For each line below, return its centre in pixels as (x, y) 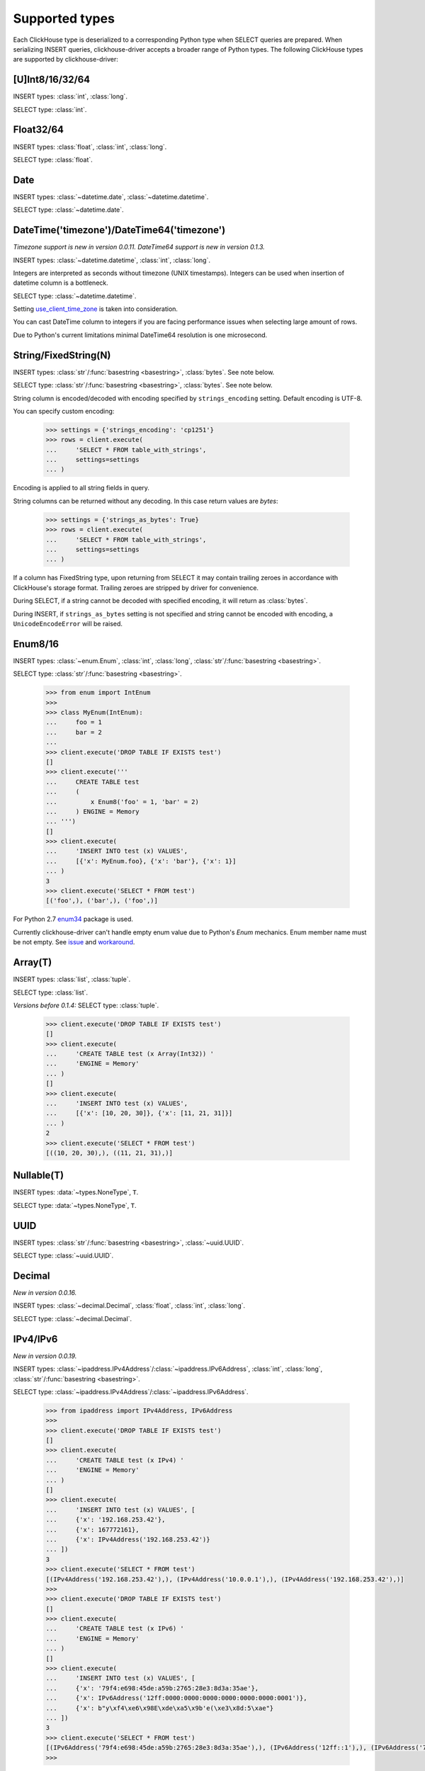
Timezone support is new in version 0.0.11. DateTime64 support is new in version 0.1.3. (139, 247)
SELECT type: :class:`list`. (51, 992)
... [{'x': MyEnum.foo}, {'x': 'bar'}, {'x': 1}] (141, 861)
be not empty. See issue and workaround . (74, 942)
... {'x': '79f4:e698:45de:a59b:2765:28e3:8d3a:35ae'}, (152, 1688)
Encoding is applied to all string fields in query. (81, 488)
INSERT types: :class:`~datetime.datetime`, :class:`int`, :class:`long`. (112, 260)
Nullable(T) (38, 1176)
